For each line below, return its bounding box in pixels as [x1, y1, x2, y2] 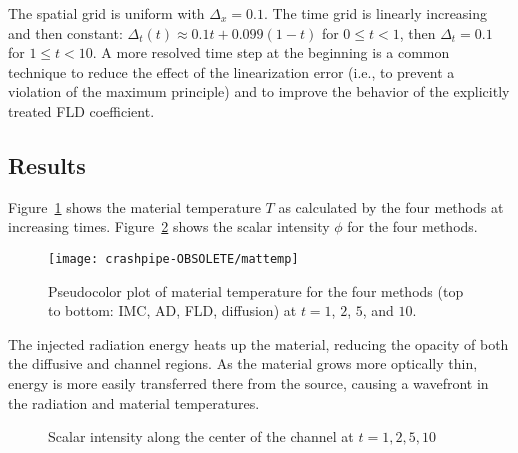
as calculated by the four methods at [278, 196, 504, 217]
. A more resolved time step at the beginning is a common [92, 42, 450, 63]
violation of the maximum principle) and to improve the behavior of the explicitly [8, 81, 510, 102]
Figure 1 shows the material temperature [8, 196, 261, 217]
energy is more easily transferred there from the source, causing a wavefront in [8, 372, 489, 393]
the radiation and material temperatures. [8, 392, 260, 413]
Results [8, 149, 86, 180]
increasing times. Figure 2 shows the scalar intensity [8, 216, 330, 237]
